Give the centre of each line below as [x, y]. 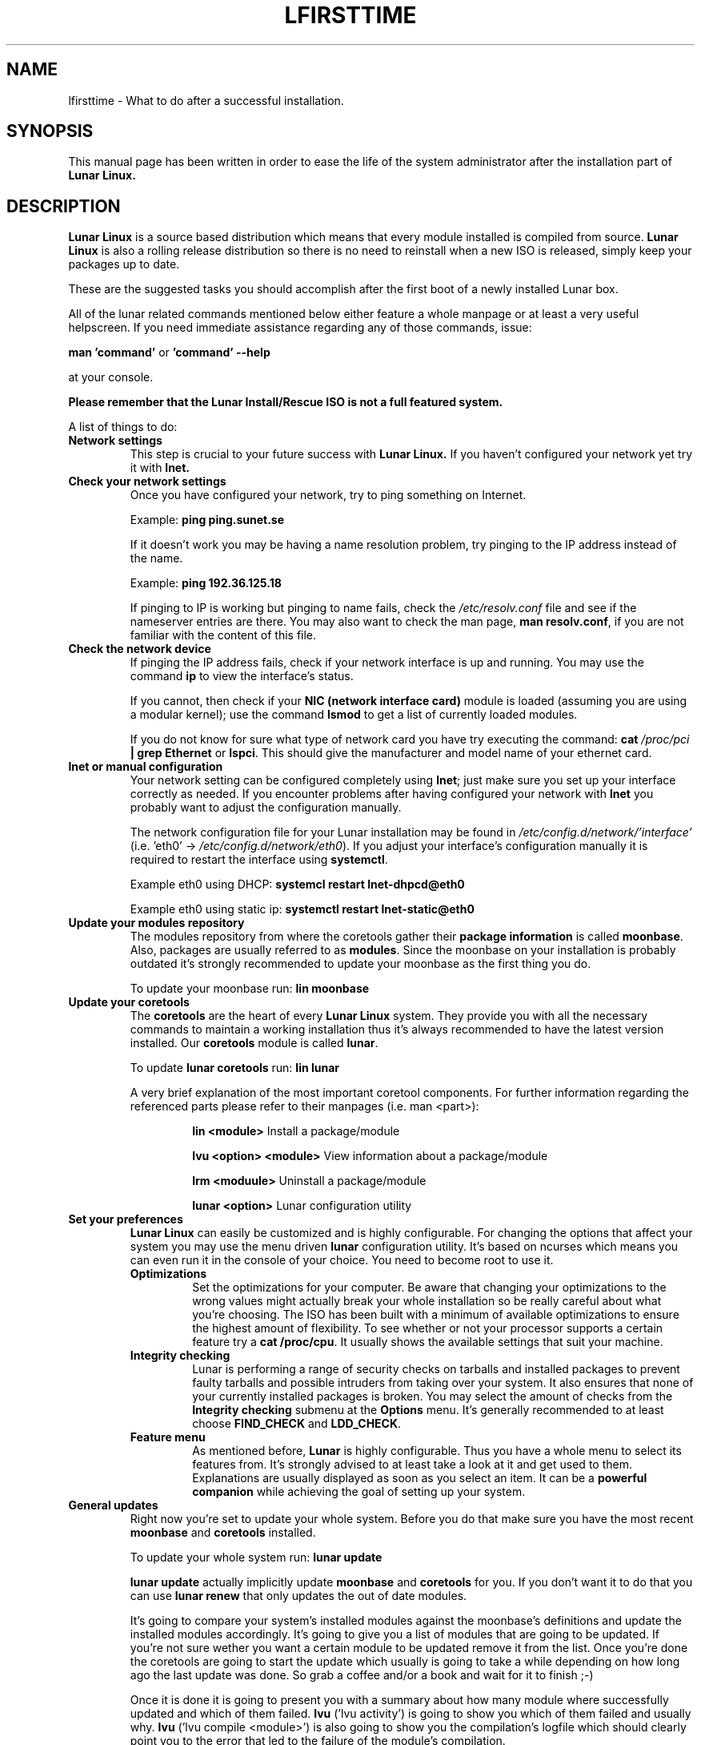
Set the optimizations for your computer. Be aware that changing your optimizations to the [429, 1288]
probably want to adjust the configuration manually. [266, 808]
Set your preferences [126, 1219]
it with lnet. [160, 468]
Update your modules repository [156, 923]
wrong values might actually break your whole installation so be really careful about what [427, 1301]
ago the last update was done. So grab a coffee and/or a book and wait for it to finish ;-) [362, 1675]
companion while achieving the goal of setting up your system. [359, 1492]
